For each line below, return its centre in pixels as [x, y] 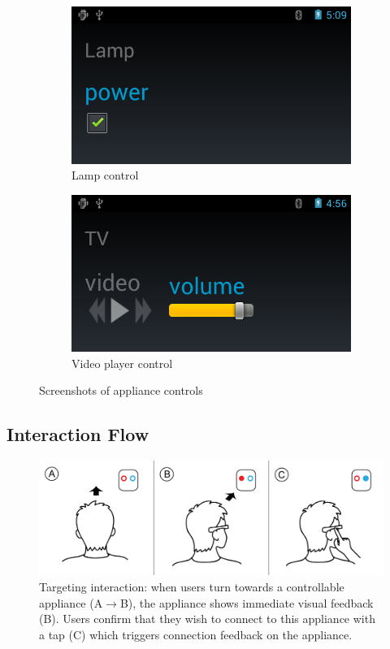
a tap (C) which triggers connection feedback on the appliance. [196, 634]
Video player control [122, 363]
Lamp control [105, 175]
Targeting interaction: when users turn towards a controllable [192, 586]
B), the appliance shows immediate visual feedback [247, 602]
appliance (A [71, 602]
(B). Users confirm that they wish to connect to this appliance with [207, 619]
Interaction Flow [78, 434]
